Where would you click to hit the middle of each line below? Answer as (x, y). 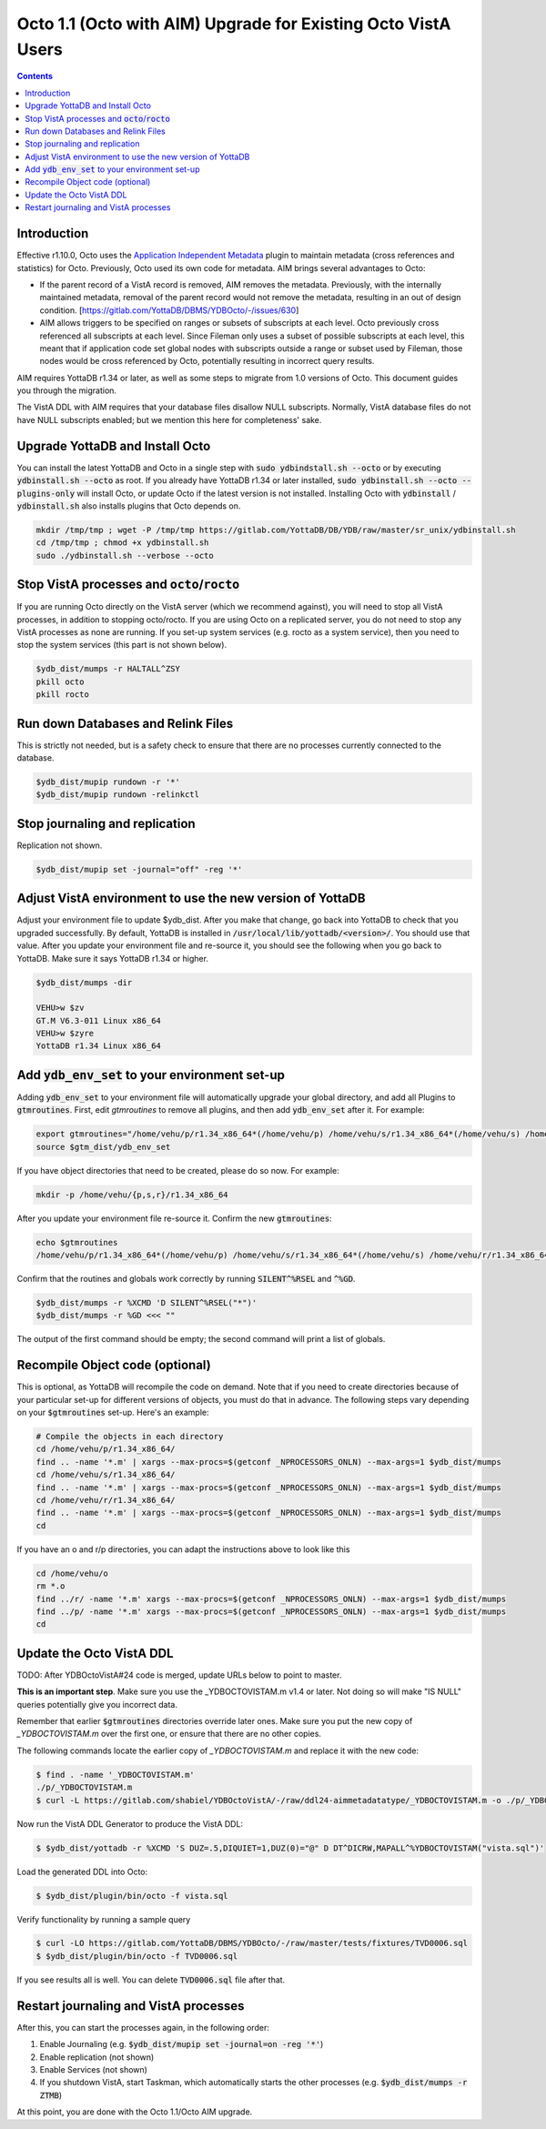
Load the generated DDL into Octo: (82, 1872)
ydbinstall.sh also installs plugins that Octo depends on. (129, 506)
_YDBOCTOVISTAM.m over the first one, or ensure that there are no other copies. (169, 1734)
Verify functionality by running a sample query (104, 1919)
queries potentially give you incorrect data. (97, 1704)
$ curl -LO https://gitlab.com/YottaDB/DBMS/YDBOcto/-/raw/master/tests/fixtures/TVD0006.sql (252, 1943)
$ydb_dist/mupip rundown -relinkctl (118, 795)
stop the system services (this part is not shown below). (122, 645)
